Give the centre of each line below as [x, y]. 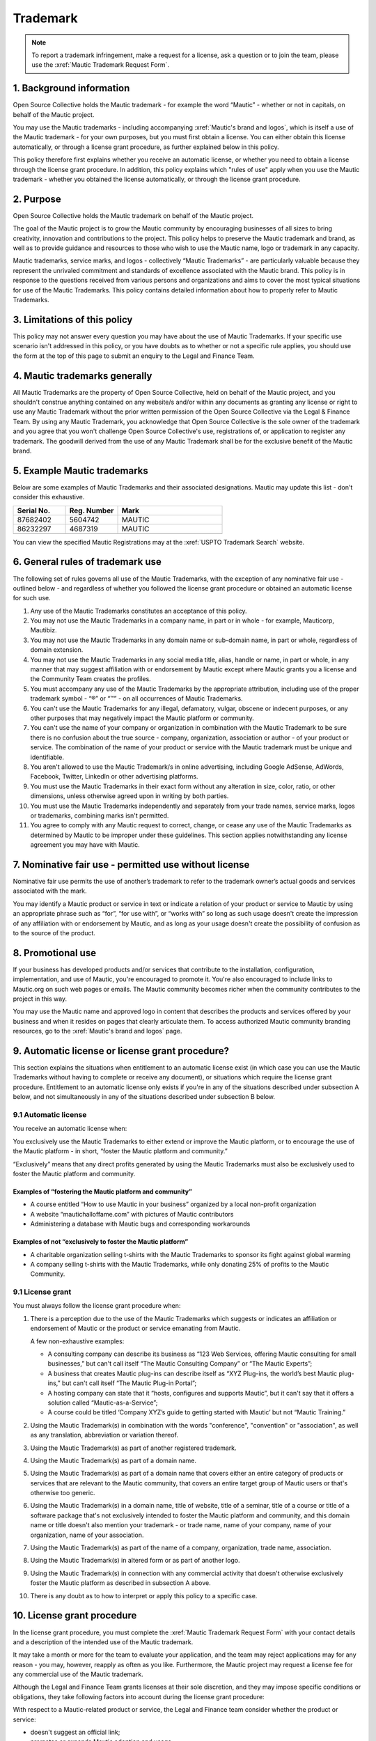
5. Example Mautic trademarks [81, 470]
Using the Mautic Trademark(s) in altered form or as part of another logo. [135, 1561]
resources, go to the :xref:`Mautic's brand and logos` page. [97, 1031]
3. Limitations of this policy [73, 319]
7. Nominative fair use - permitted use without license [131, 865]
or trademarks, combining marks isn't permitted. [100, 815]
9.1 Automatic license [50, 1115]
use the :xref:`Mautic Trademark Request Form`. [101, 65]
